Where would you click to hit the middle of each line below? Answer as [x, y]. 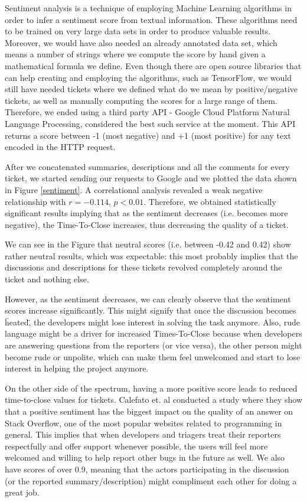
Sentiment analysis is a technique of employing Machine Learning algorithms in [148, 8]
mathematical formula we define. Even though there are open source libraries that [153, 65]
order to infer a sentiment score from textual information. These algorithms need [151, 19]
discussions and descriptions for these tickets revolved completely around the [143, 267]
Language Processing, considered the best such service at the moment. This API [150, 123]
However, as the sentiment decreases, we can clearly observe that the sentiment [148, 299]
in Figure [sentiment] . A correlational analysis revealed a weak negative [134, 189]
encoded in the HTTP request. [60, 147]
